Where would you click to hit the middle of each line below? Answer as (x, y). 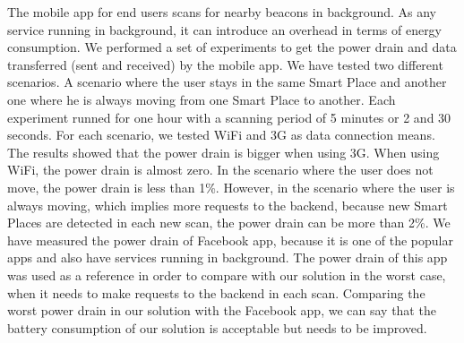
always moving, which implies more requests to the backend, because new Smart (228, 205)
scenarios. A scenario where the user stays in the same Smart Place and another (227, 82)
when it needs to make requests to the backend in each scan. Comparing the (216, 292)
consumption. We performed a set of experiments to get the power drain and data (232, 47)
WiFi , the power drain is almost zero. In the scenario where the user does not (220, 170)
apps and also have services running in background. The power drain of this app (228, 257)
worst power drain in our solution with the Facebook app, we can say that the (222, 310)
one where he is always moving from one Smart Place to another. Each (202, 99)
